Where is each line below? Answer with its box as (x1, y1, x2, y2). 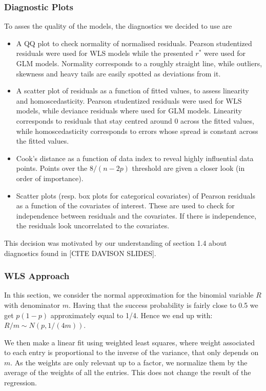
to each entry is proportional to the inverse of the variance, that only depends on (4, 347, 259, 358)
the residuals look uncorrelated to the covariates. (16, 220, 170, 231)
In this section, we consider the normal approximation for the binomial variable (4, 289, 254, 300)
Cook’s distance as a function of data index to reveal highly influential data (16, 152, 254, 163)
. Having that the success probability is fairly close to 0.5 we (68, 299, 258, 310)
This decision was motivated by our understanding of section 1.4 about (4, 237, 227, 248)
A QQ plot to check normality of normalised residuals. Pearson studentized (16, 37, 252, 48)
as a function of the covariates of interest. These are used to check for (16, 200, 235, 211)
